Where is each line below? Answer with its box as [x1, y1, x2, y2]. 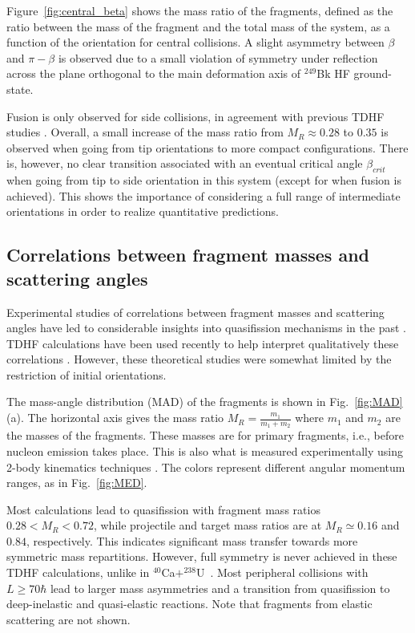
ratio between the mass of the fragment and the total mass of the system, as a [6, 18, 390, 34]
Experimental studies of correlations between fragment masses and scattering [6, 303, 385, 320]
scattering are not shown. [6, 611, 131, 627]
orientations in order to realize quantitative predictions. [6, 203, 279, 220]
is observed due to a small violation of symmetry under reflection [58, 49, 378, 66]
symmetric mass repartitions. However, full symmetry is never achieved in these [6, 548, 397, 565]
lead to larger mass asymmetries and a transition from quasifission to [50, 579, 390, 596]
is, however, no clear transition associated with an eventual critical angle [6, 155, 363, 172]
